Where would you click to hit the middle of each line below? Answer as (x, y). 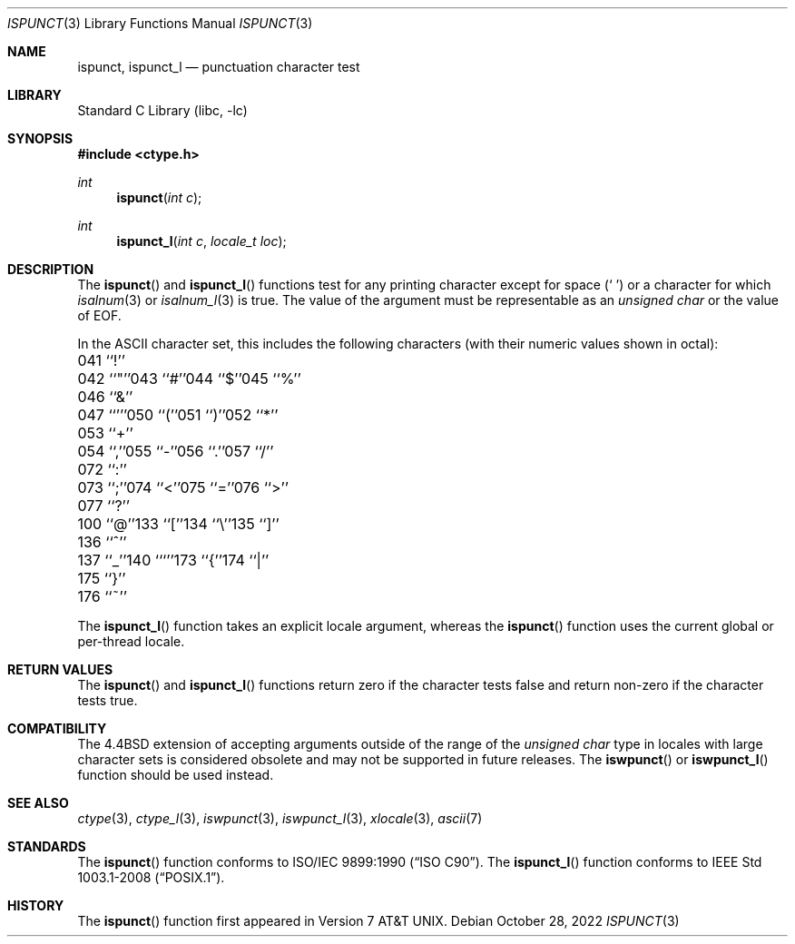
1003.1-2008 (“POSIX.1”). (151, 877)
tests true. (108, 700)
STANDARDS (47, 846)
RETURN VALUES (60, 669)
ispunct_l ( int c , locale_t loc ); (201, 241)
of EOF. (99, 315)
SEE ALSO (38, 803)
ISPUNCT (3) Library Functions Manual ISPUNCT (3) (160, 23)
